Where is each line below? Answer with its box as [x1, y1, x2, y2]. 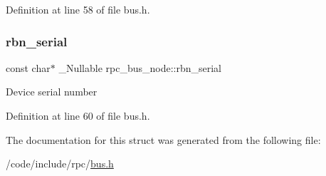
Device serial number [6, 84, 98, 99]
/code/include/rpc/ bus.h [6, 156, 114, 171]
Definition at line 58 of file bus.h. [6, 2, 150, 16]
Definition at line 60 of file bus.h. [6, 108, 150, 123]
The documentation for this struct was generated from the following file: [6, 132, 321, 147]
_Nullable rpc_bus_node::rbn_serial [58, 60, 222, 75]
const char [6, 60, 51, 75]
